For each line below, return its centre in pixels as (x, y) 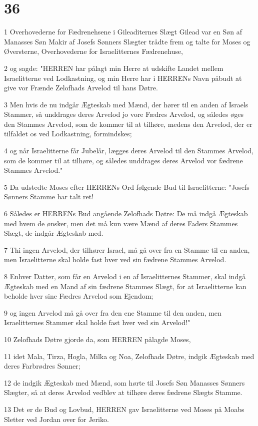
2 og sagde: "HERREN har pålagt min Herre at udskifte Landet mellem (114, 68)
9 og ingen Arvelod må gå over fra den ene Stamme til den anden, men (113, 312)
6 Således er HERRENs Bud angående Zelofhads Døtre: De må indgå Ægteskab (126, 213)
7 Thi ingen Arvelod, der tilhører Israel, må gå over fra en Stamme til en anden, (127, 249)
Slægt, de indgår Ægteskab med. (54, 233)
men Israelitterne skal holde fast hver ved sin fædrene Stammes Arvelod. (115, 259)
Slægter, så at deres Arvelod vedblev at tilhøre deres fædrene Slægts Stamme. (123, 392)
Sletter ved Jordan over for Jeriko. (56, 419)
